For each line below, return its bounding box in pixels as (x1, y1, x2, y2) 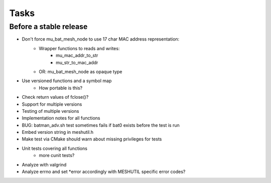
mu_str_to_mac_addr (56, 59, 98, 65)
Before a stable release (9, 22, 88, 31)
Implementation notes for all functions (22, 115, 100, 121)
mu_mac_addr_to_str (56, 53, 98, 59)
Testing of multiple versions (22, 108, 79, 114)
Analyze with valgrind (22, 161, 67, 167)
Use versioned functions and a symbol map (22, 78, 112, 84)
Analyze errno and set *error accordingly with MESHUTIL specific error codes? (22, 168, 186, 175)
